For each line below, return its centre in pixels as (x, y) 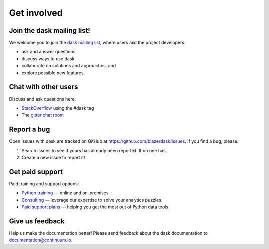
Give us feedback (37, 221)
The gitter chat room (43, 115)
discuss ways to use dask (48, 59)
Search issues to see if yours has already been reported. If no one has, (94, 150)
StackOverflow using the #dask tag (58, 108)
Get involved (36, 13)
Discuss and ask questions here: (43, 99)
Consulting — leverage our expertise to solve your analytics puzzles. (92, 200)
